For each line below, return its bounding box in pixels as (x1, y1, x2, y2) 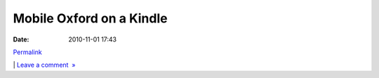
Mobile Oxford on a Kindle (13, 11, 168, 26)
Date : (13, 35, 29, 44)
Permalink (13, 48, 42, 56)
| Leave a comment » (13, 60, 76, 70)
